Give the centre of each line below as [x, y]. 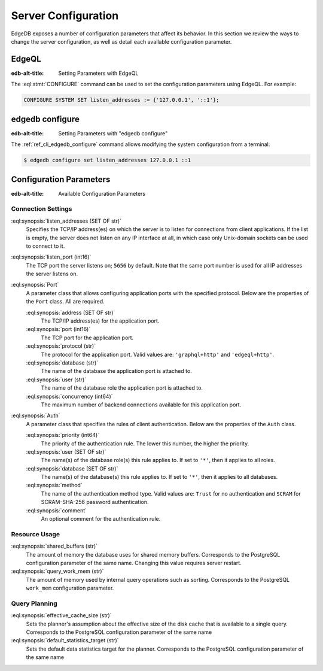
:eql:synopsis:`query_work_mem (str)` [57, 571]
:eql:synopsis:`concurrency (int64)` [69, 396]
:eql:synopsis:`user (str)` [56, 379]
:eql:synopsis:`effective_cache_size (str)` [61, 615]
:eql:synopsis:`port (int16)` [58, 329]
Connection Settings [42, 209]
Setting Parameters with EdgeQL [98, 73]
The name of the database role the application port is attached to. [122, 388]
